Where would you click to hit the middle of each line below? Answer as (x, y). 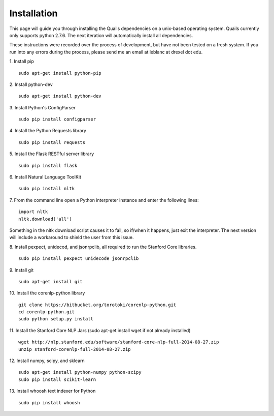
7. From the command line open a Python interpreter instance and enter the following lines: (104, 200)
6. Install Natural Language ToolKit (45, 177)
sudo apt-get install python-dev (60, 96)
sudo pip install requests (52, 142)
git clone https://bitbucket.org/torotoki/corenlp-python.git (97, 305)
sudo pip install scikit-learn (57, 379)
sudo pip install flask (48, 166)
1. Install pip (22, 62)
